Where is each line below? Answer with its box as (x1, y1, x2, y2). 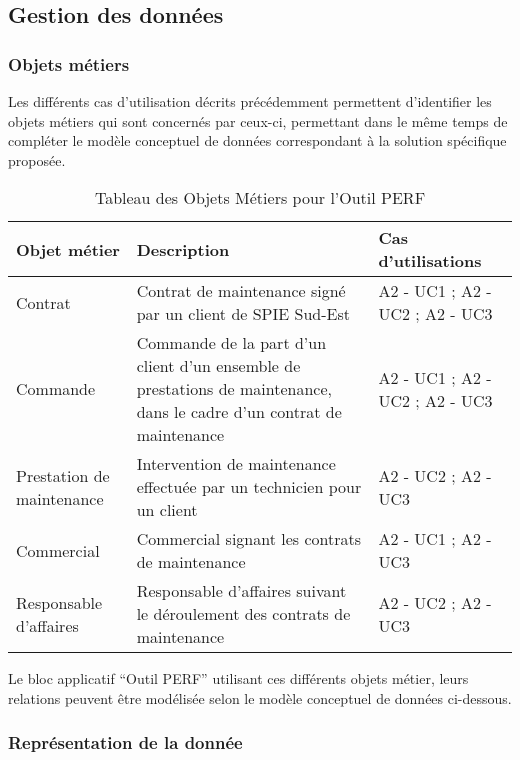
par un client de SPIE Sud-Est (136, 302, 350, 326)
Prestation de (16, 463, 110, 487)
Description (136, 237, 230, 261)
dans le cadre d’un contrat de (136, 400, 342, 424)
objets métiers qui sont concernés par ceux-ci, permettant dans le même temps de (8, 110, 508, 131)
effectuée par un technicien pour (136, 475, 362, 499)
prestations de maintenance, (136, 377, 333, 401)
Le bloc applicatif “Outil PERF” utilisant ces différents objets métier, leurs (8, 668, 469, 689)
